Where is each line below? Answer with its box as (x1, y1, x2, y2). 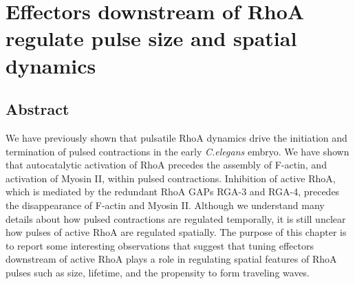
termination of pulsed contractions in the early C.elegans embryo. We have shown (6, 144, 349, 158)
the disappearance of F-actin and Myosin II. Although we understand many (6, 197, 325, 212)
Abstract (6, 98, 69, 120)
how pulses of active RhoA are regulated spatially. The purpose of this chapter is (6, 225, 347, 239)
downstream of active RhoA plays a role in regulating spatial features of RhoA (6, 252, 337, 266)
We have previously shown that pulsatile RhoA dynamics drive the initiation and (6, 130, 347, 144)
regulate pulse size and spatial (6, 24, 297, 52)
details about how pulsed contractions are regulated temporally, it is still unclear (6, 211, 346, 226)
